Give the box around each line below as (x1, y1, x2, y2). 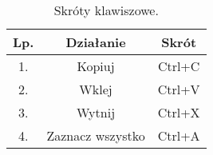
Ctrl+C (157, 57, 200, 75)
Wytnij (77, 103, 116, 121)
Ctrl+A (157, 126, 200, 145)
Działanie (65, 33, 126, 51)
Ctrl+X (157, 103, 200, 121)
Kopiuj (77, 57, 115, 75)
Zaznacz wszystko (46, 126, 145, 145)
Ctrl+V (157, 80, 200, 98)
